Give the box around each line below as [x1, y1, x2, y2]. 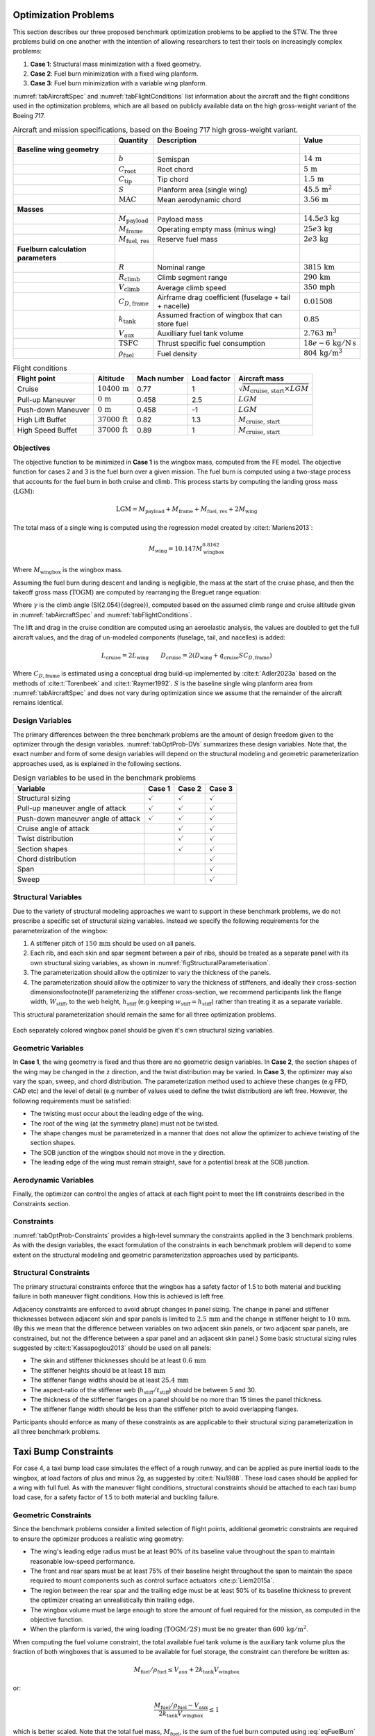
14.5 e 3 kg [303, 214, 340, 224]
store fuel [157, 319, 189, 328]
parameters [17, 253, 57, 262]
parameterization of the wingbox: [12, 926, 108, 935]
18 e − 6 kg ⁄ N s [303, 339, 357, 348]
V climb [118, 283, 140, 293]
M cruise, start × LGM [242, 384, 309, 395]
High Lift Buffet [17, 415, 67, 425]
